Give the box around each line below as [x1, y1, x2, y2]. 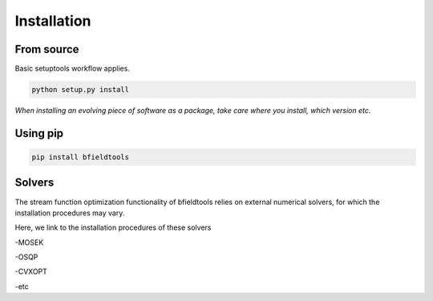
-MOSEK [14, 237, 44, 247]
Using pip [14, 126, 64, 140]
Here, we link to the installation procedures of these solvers [14, 223, 212, 232]
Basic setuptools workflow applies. [14, 64, 130, 74]
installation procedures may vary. [14, 208, 125, 218]
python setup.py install [31, 85, 130, 94]
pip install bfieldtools [31, 153, 130, 162]
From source [14, 42, 79, 56]
